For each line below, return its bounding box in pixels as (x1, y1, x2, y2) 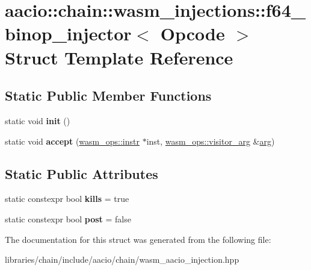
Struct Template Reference (5, 45, 233, 69)
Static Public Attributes (5, 164, 158, 183)
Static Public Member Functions (5, 86, 212, 105)
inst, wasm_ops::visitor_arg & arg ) (146, 134, 275, 147)
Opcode (160, 21, 225, 46)
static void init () (5, 114, 70, 127)
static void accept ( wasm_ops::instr (5, 134, 140, 147)
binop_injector (5, 21, 132, 46)
